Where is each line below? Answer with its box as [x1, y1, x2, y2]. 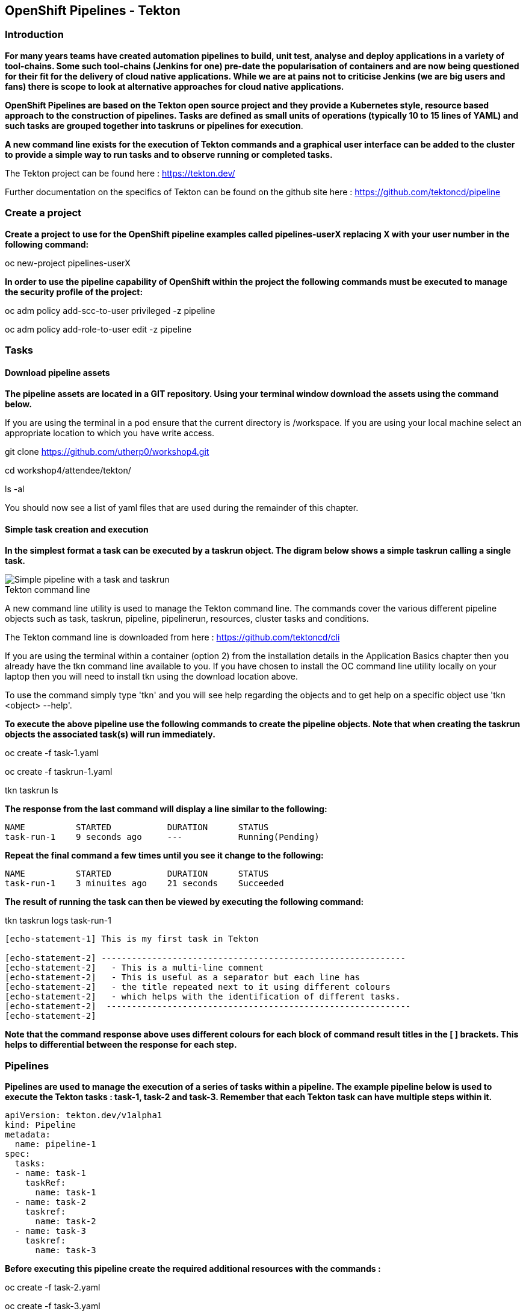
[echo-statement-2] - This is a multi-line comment [5, 963, 264, 973]
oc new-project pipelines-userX [5, 257, 131, 268]
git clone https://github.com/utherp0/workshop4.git [5, 446, 209, 457]
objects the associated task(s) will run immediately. [5, 729, 215, 740]
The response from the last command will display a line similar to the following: [5, 804, 327, 815]
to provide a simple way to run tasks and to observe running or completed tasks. [5, 149, 333, 160]
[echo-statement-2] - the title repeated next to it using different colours [5, 982, 391, 992]
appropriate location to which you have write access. [5, 428, 215, 439]
